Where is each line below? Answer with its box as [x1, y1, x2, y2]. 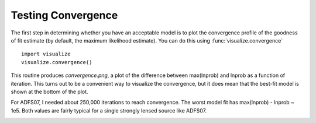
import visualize [21, 51, 71, 58]
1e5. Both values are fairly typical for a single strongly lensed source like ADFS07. [11, 107, 207, 114]
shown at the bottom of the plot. [11, 88, 88, 95]
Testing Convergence [11, 9, 118, 22]
